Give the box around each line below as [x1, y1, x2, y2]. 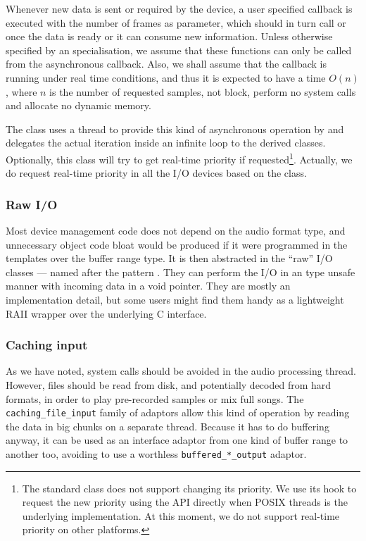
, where [6, 84, 37, 99]
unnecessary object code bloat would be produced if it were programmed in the [6, 237, 348, 251]
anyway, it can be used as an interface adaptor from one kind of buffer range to [6, 433, 348, 447]
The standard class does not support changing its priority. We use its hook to [22, 480, 357, 495]
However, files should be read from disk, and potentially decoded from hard [6, 377, 332, 392]
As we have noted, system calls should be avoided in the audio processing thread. [6, 363, 356, 378]
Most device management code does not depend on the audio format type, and [6, 223, 346, 237]
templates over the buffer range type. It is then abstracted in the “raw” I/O [6, 251, 333, 266]
